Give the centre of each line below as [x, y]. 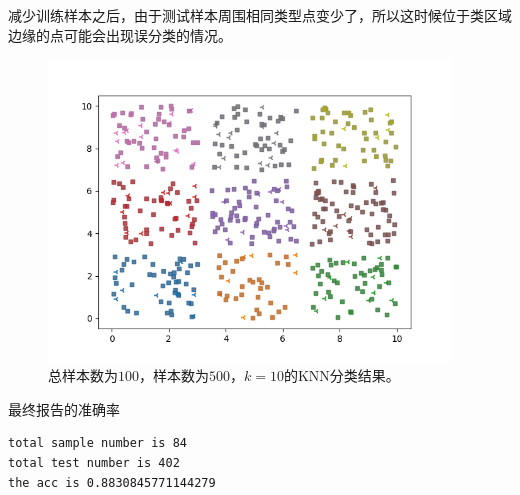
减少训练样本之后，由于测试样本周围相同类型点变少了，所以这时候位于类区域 [260, 15]
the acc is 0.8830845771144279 [112, 482]
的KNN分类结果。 [341, 375]
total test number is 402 [94, 462]
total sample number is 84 [97, 443]
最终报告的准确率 [64, 408]
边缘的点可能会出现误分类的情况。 [120, 34]
